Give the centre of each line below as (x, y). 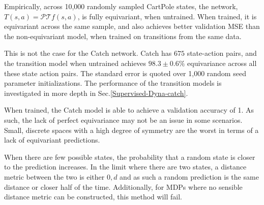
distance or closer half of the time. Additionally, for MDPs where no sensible (123, 186)
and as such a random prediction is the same (189, 176)
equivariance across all (222, 63)
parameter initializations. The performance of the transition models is (113, 83)
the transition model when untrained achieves (75, 63)
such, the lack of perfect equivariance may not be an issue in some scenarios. (123, 119)
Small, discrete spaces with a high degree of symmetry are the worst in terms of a (131, 130)
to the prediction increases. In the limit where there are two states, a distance (125, 167)
